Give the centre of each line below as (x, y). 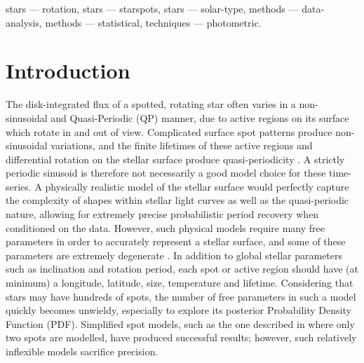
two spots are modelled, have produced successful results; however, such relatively (181, 337)
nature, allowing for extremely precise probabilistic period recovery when (162, 214)
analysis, (24, 22)
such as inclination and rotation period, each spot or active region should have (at (182, 269)
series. (19, 186)
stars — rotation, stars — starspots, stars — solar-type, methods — (152, 8)
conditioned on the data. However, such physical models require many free (165, 227)
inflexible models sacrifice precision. (82, 351)
